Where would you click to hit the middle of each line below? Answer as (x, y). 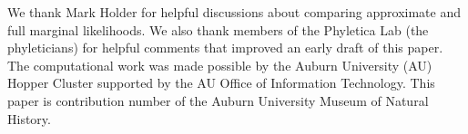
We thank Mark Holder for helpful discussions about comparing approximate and (234, 12)
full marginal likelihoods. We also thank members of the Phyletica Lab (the (218, 29)
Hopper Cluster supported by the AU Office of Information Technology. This (221, 83)
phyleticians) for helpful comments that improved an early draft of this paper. (225, 48)
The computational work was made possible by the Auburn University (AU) (220, 65)
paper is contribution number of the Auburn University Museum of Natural (218, 100)
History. (29, 118)
